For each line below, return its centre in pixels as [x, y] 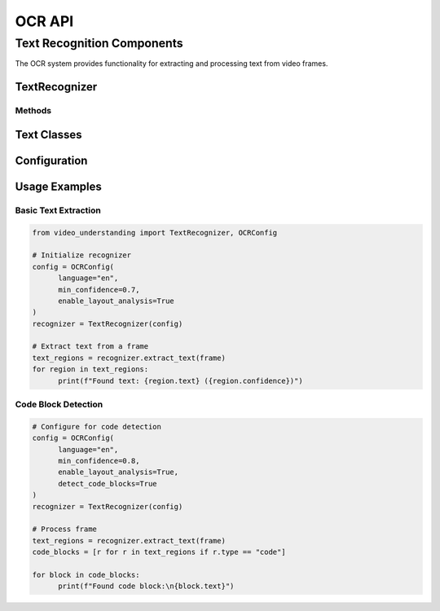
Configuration [51, 160]
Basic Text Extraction [58, 210]
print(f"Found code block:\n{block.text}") [146, 586]
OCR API [44, 21]
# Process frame [65, 529]
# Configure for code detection [97, 426]
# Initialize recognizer [82, 255]
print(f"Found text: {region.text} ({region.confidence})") [180, 380]
